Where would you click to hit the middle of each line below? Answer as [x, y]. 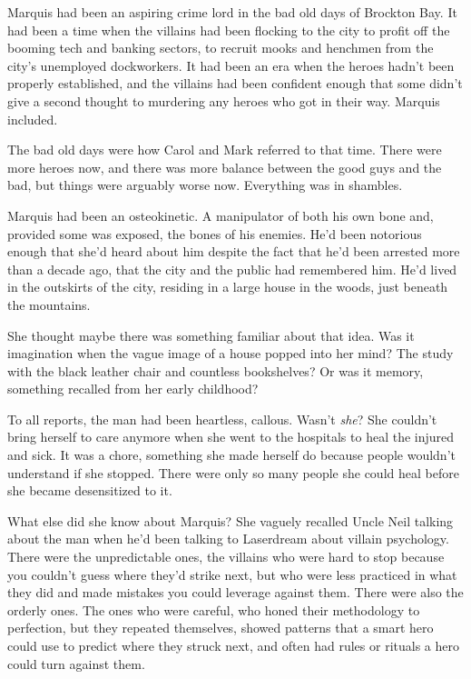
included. [33, 119]
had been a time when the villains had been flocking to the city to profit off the [229, 30]
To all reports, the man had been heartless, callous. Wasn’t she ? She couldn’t [222, 419]
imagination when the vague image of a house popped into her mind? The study [231, 353]
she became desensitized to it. [90, 490]
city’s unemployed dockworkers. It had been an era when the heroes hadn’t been [231, 65]
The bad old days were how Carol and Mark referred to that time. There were [225, 150]
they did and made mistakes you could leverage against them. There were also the [235, 592]
